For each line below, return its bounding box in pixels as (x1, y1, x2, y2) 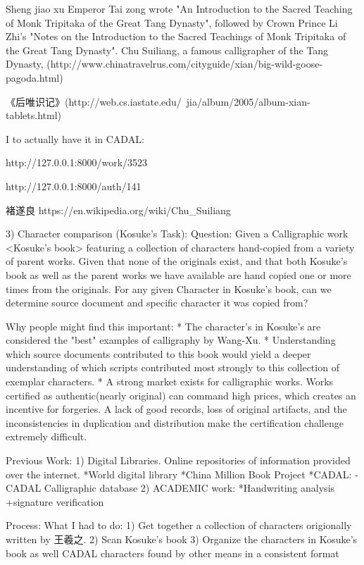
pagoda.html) (6, 70, 63, 85)
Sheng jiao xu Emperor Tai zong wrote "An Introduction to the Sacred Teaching (6, 1, 353, 15)
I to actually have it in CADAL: (6, 131, 144, 146)
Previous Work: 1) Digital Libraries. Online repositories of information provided (6, 453, 351, 468)
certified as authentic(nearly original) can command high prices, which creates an (6, 387, 356, 402)
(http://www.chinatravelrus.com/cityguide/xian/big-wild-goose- (46, 56, 323, 71)
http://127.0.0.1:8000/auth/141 (6, 178, 142, 193)
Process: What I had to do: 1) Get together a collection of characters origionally (6, 518, 352, 533)
